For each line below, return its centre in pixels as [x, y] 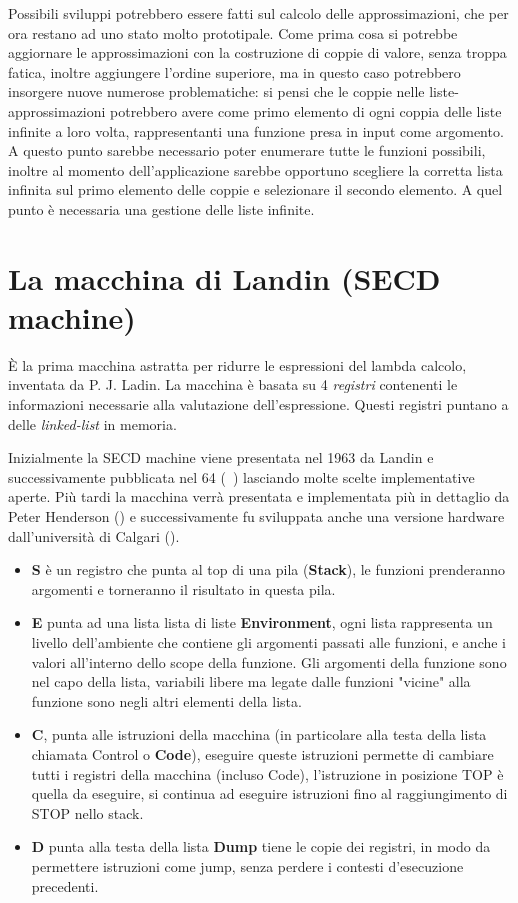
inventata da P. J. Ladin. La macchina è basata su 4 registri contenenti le [233, 384]
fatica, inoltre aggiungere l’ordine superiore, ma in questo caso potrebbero [234, 71]
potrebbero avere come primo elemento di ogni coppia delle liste [306, 110]
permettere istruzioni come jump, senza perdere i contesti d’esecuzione [247, 865]
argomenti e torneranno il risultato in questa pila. [183, 588]
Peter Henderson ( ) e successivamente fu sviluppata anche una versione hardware [256, 516]
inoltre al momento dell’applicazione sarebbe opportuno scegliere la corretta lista [255, 169]
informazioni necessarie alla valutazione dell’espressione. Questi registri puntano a [258, 404]
